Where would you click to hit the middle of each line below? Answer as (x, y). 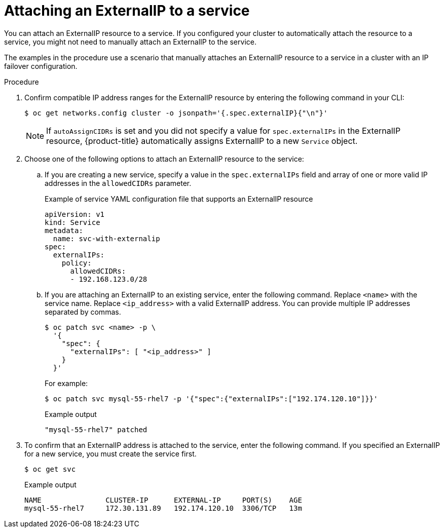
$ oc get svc (50, 469)
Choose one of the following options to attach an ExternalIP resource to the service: (164, 159)
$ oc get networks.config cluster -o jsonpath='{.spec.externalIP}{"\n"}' (176, 113)
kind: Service (72, 222)
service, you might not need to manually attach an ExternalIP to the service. (130, 42)
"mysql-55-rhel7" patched (96, 429)
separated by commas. (83, 312)
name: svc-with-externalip (106, 238)
